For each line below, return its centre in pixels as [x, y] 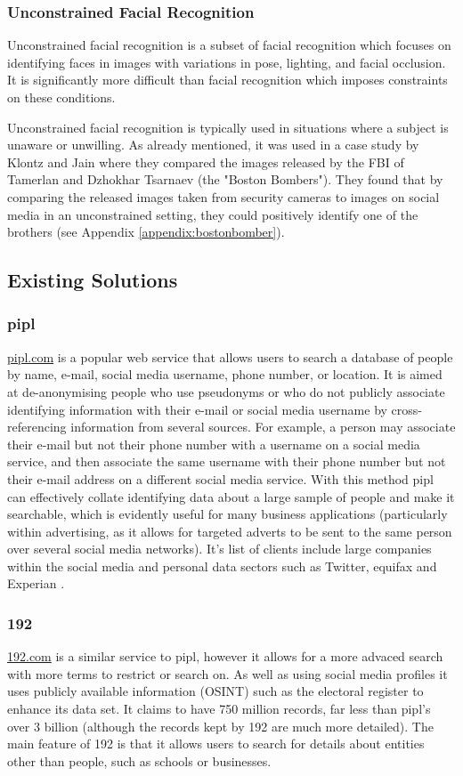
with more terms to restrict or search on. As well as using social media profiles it [227, 673]
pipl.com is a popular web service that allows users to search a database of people [230, 356]
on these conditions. [61, 97]
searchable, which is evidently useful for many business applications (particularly [227, 514]
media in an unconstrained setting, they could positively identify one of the [213, 214]
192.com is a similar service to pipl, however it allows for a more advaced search [225, 656]
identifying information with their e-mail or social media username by [197, 409]
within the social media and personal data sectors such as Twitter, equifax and [222, 566]
